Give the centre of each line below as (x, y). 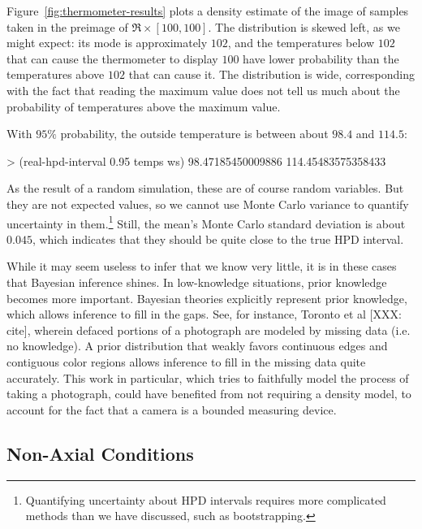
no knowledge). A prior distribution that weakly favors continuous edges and (197, 346)
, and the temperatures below (301, 43)
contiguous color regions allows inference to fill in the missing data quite (186, 361)
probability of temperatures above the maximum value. (144, 106)
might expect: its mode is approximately (107, 43)
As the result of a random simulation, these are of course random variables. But (205, 188)
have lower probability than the (321, 58)
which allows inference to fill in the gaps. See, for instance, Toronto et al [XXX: (204, 314)
